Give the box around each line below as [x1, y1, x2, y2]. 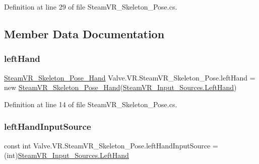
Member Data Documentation [4, 26, 165, 41]
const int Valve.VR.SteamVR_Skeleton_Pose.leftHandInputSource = [4, 140, 218, 150]
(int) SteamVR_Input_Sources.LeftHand [4, 150, 129, 160]
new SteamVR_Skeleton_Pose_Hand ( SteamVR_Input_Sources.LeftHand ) [4, 82, 237, 93]
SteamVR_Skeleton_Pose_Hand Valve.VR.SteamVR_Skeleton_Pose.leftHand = [4, 72, 255, 83]
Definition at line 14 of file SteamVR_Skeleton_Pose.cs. [4, 99, 177, 109]
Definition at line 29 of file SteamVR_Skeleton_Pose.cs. [4, 2, 177, 12]
